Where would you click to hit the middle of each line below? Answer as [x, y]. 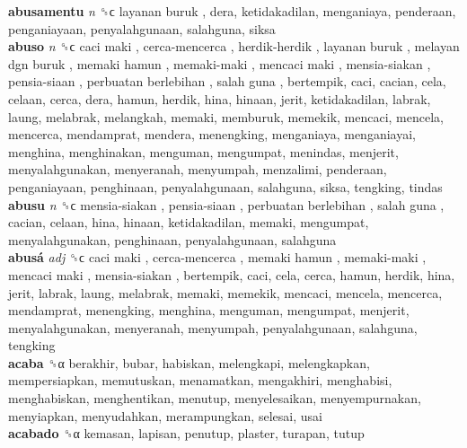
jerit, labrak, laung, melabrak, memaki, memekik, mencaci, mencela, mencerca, [225, 292]
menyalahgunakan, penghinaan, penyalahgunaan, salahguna [172, 239]
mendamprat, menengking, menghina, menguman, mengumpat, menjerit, [209, 310]
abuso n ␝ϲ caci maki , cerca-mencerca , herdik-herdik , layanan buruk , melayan [234, 46]
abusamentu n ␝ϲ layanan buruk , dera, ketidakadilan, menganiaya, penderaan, [232, 11]
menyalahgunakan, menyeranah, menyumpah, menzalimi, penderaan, [198, 169]
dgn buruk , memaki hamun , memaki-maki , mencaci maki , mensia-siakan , [220, 63]
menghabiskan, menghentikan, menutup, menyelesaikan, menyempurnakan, [215, 398]
